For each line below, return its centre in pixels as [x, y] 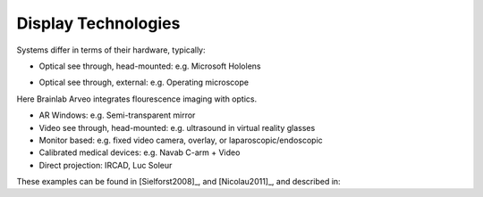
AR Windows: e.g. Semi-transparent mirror [117, 115]
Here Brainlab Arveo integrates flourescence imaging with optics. [137, 99]
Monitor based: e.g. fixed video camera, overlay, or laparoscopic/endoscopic [181, 140]
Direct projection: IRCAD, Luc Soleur [106, 165]
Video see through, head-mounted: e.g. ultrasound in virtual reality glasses [177, 127]
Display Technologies [98, 23]
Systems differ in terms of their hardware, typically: [111, 50]
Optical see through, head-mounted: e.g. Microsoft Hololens [150, 66]
